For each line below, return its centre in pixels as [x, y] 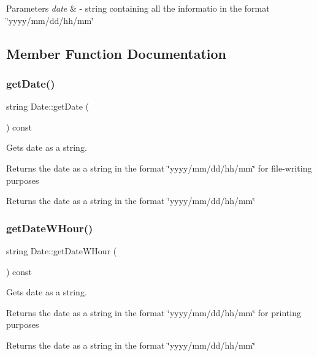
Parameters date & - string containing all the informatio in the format [138, 8]
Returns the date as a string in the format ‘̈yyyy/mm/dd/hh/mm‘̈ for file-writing [159, 168]
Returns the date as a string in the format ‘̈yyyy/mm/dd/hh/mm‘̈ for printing [154, 312]
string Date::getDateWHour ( [62, 250]
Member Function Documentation [116, 53]
